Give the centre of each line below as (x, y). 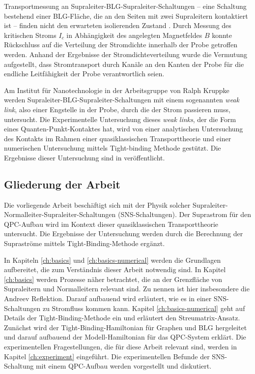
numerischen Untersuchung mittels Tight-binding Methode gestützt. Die (113, 148)
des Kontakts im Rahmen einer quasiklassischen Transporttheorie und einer (118, 138)
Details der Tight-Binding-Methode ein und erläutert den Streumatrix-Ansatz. (122, 318)
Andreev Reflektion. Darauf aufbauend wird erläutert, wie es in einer (108, 298)
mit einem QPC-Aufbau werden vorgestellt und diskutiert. (124, 366)
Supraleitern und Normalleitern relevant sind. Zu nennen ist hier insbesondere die (127, 289)
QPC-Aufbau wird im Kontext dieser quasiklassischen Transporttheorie (111, 224)
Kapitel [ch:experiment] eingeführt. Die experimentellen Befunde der (107, 356)
